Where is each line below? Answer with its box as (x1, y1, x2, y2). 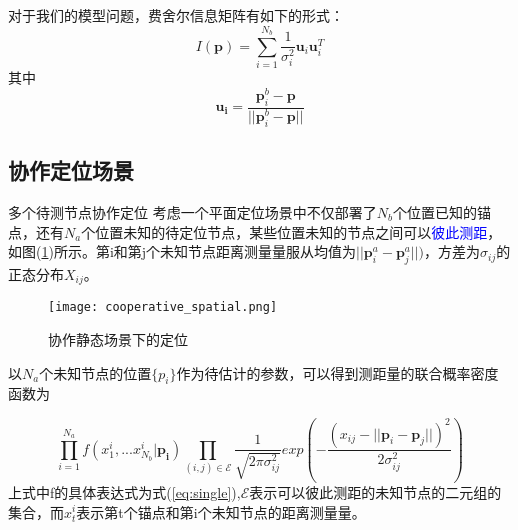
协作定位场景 (8, 155, 134, 186)
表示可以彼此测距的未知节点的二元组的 (249, 481, 502, 502)
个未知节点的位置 (39, 362, 152, 383)
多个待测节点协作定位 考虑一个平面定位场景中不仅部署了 (8, 201, 377, 222)
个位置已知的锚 (392, 201, 491, 222)
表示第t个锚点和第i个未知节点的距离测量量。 (76, 501, 366, 522)
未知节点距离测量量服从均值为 (160, 241, 357, 262)
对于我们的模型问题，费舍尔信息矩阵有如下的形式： (8, 5, 344, 25)
